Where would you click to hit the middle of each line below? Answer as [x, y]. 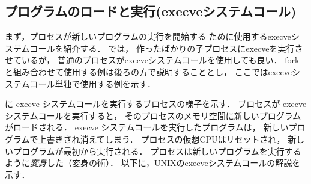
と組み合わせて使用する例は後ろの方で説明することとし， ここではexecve [148, 71]
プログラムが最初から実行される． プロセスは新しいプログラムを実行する [157, 151]
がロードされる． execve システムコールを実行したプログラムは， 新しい [147, 127]
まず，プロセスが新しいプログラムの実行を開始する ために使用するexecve [148, 36]
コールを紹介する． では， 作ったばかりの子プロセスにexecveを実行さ [166, 48]
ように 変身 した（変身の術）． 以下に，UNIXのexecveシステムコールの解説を [153, 163]
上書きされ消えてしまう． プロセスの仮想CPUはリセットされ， [162, 139]
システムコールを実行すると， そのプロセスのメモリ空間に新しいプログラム [153, 115]
